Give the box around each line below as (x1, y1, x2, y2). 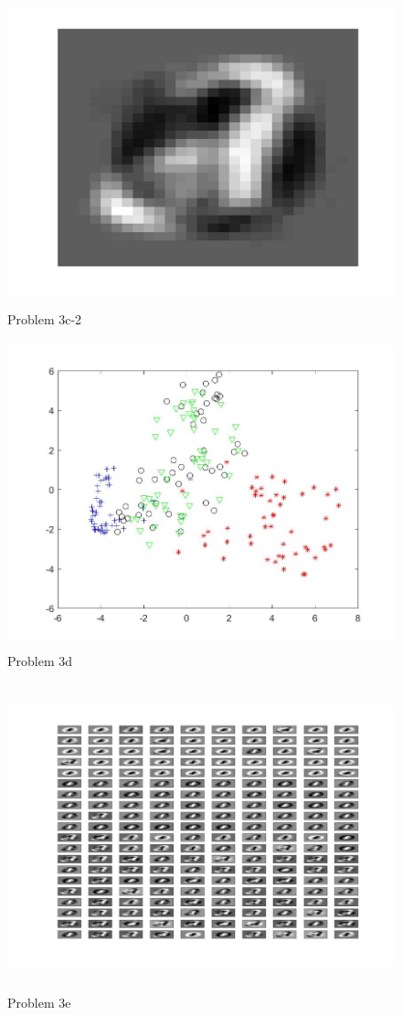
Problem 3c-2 (7, 309, 82, 328)
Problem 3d (7, 650, 73, 670)
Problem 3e (7, 992, 71, 1011)
